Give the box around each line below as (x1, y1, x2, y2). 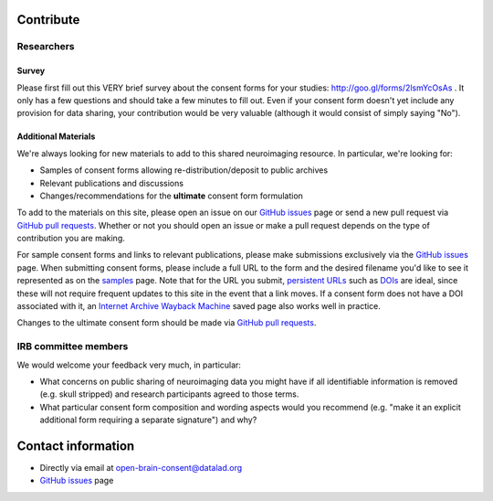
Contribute (16, 12, 80, 27)
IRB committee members (16, 340, 129, 353)
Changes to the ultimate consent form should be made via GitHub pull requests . (16, 317, 317, 328)
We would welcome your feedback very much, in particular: (16, 359, 242, 370)
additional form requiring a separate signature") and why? (39, 414, 257, 425)
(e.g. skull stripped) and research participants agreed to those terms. (39, 389, 299, 400)
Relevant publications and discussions (39, 177, 184, 188)
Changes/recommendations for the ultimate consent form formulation (39, 190, 303, 201)
